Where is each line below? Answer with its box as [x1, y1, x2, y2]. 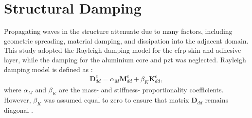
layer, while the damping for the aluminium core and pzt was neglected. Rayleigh [4, 54, 246, 64]
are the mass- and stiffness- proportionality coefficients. [59, 85, 224, 95]
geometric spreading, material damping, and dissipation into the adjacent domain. [4, 35, 249, 45]
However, [4, 95, 31, 105]
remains [205, 95, 228, 105]
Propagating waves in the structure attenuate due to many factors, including [4, 26, 233, 36]
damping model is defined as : [4, 64, 93, 74]
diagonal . [4, 105, 33, 115]
